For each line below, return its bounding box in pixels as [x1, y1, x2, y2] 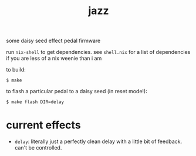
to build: [6, 66, 26, 73]
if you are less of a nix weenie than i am [6, 55, 102, 62]
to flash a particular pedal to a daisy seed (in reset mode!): [6, 88, 148, 95]
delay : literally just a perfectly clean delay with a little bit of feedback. [14, 138, 183, 145]
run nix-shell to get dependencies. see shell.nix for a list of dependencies [6, 49, 191, 56]
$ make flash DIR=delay [6, 99, 65, 105]
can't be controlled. [14, 144, 62, 151]
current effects [6, 118, 81, 132]
